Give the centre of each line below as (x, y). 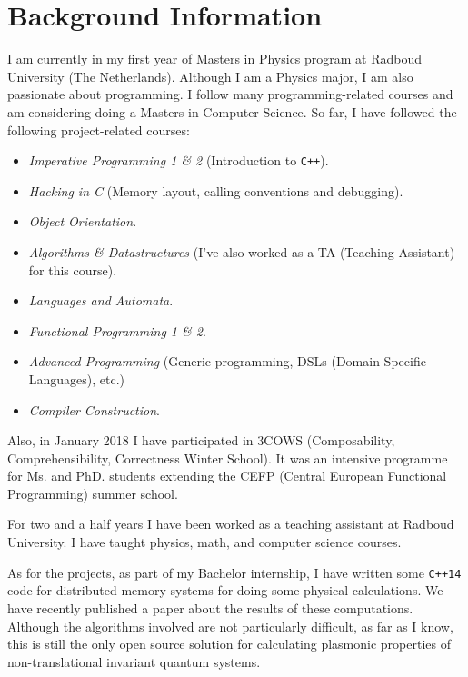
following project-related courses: (99, 129)
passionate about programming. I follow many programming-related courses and (230, 94)
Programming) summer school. (93, 493)
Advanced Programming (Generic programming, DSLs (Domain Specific (227, 361)
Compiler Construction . (94, 409)
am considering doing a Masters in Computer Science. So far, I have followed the (232, 111)
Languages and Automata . (101, 300)
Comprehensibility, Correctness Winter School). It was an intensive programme (228, 458)
